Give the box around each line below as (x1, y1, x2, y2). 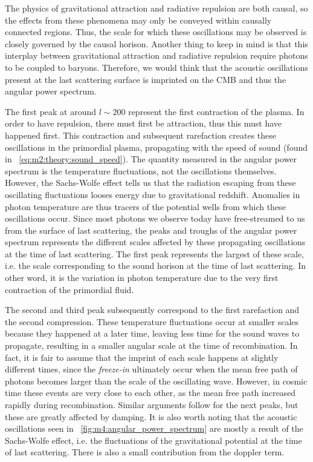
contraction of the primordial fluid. (5, 283, 134, 295)
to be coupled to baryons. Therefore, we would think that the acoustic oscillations (5, 61, 308, 73)
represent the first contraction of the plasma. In (128, 105, 305, 117)
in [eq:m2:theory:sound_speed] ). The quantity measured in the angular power (5, 153, 297, 165)
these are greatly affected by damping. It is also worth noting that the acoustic (5, 410, 297, 423)
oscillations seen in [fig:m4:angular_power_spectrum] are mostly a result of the (5, 422, 303, 435)
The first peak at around (5, 105, 97, 117)
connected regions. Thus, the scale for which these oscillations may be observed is (5, 25, 307, 38)
